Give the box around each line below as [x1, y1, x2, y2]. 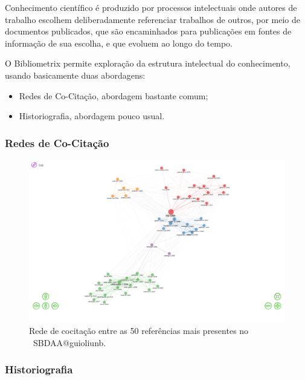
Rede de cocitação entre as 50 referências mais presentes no [29, 324, 249, 337]
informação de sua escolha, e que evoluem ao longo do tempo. [5, 36, 233, 49]
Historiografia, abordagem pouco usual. [19, 110, 165, 122]
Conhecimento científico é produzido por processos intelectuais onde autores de [5, 1, 297, 13]
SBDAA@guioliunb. [33, 336, 106, 349]
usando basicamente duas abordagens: [5, 68, 146, 81]
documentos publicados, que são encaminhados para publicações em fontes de [5, 25, 292, 38]
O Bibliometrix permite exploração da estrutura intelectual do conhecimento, [5, 57, 291, 70]
